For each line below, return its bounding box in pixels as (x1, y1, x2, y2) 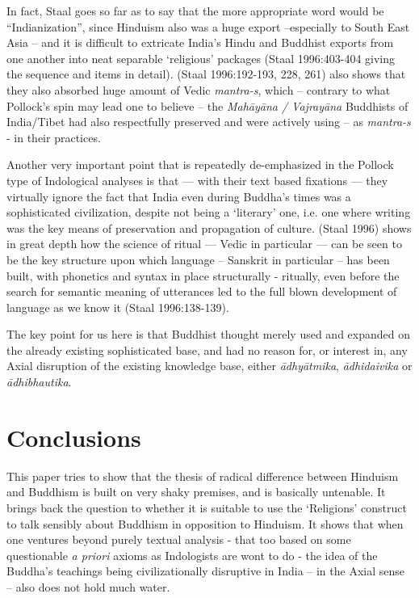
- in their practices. (6, 128, 101, 145)
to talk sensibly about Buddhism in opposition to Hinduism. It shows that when (6, 515, 404, 532)
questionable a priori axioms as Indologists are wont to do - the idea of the (6, 546, 378, 563)
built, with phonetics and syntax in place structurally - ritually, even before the (6, 267, 400, 284)
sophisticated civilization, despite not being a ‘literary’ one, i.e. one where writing (6, 204, 411, 221)
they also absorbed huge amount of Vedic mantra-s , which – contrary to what (6, 81, 391, 98)
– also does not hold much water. (6, 578, 170, 595)
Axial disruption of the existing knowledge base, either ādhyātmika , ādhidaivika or (6, 357, 413, 374)
